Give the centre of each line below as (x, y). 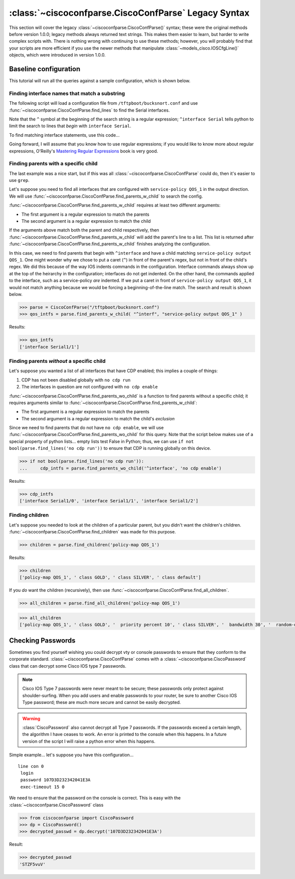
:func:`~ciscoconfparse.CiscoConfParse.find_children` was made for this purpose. (93, 532)
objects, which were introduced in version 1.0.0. (57, 55)
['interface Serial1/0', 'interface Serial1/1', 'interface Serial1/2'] (109, 501)
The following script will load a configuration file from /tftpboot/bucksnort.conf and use (103, 103)
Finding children (29, 515)
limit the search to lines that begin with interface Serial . (70, 126)
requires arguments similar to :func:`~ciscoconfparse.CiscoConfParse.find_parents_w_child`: (103, 403)
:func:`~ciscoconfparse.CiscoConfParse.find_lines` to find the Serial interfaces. (89, 110)
